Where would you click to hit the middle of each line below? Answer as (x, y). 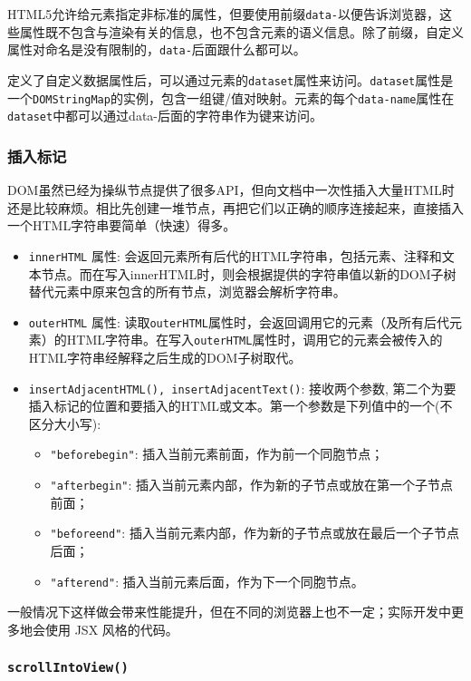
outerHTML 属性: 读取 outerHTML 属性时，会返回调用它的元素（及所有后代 (239, 321)
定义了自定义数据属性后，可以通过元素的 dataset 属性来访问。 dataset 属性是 (231, 79)
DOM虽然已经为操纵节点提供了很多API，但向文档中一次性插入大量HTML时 (231, 190)
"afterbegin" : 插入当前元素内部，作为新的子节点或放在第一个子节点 (252, 485)
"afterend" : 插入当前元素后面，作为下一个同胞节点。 (207, 581)
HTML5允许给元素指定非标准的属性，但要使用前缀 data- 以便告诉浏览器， (223, 14)
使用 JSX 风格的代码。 (111, 629)
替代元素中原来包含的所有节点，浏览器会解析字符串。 (187, 292)
